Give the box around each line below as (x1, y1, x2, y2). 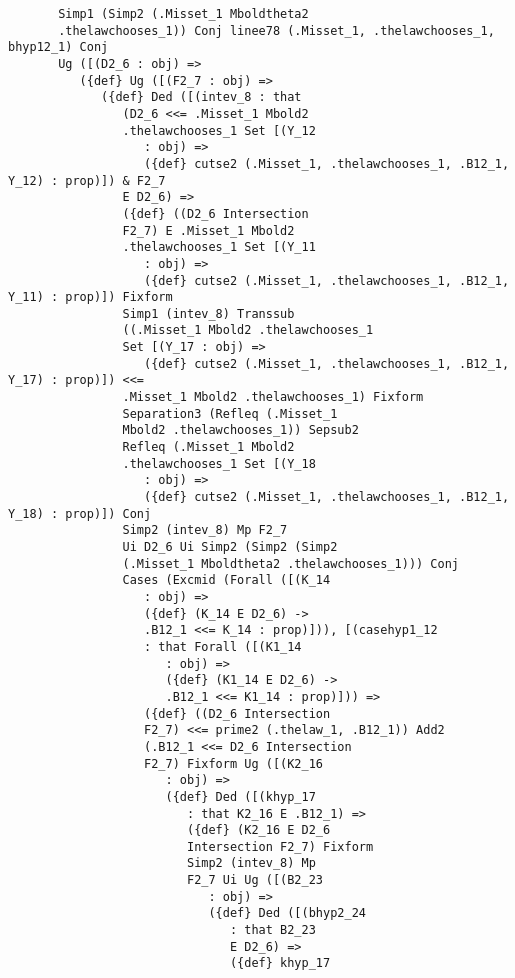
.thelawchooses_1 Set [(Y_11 (122, 240, 316, 255)
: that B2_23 (229, 923, 316, 938)
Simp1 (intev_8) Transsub (122, 306, 295, 321)
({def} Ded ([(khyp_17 (165, 789, 316, 804)
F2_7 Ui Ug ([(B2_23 (186, 873, 324, 888)
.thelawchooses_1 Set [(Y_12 (122, 123, 316, 138)
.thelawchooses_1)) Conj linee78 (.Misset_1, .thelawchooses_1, (58, 23, 495, 38)
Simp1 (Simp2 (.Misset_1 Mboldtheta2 (58, 7, 309, 21)
